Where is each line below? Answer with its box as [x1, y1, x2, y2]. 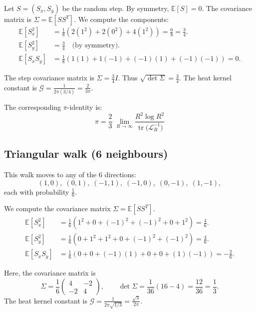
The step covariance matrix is [4, 72, 95, 83]
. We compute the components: [74, 14, 169, 24]
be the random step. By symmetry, [62, 3, 169, 13]
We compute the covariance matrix [4, 203, 111, 214]
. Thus [118, 72, 138, 83]
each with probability [4, 186, 69, 197]
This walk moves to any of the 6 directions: [4, 169, 136, 179]
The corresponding [4, 102, 61, 112]
